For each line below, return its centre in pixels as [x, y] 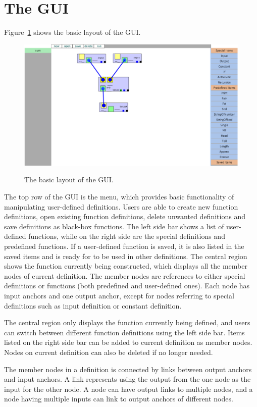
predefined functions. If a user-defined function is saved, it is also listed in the [124, 246]
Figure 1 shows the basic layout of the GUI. [72, 32]
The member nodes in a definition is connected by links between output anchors [128, 369]
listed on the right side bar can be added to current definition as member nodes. [128, 342]
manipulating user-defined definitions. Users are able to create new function [121, 206]
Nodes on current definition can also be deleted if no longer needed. [109, 352]
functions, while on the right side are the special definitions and [127, 236]
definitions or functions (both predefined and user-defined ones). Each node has [127, 286]
